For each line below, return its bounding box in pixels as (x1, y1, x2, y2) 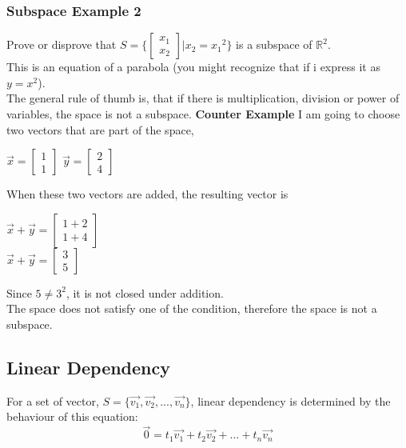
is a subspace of (236, 36, 312, 53)
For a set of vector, (6, 392, 99, 409)
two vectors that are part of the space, (6, 121, 194, 138)
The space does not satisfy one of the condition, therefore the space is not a (6, 300, 377, 317)
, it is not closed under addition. (66, 284, 224, 301)
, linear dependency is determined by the (190, 392, 391, 409)
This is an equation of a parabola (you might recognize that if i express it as (6, 58, 380, 75)
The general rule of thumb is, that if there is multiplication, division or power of (6, 90, 400, 106)
